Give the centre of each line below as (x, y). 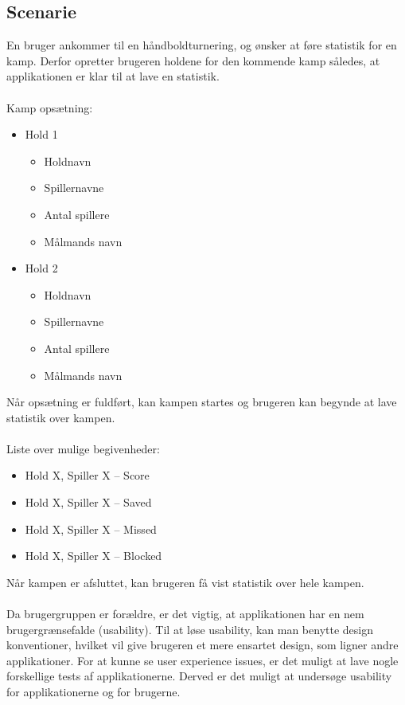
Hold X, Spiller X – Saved (88, 502)
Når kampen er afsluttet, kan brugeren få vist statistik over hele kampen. (185, 582)
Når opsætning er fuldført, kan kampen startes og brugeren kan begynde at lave (202, 402)
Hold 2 (41, 268)
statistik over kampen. (61, 417)
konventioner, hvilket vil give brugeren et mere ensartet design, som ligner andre (202, 645)
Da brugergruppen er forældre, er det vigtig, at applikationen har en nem (185, 614)
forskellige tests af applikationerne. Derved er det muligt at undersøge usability (199, 676)
